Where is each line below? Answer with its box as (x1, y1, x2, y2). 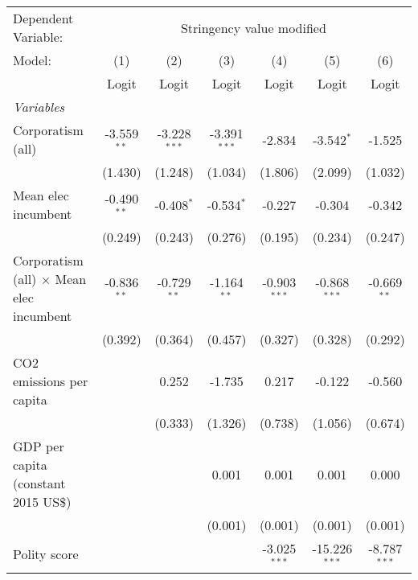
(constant (13, 474, 66, 492)
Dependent (13, 9, 74, 27)
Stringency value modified (180, 18, 326, 37)
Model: (13, 51, 52, 69)
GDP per (13, 437, 64, 455)
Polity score (13, 545, 79, 564)
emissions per (13, 372, 88, 390)
